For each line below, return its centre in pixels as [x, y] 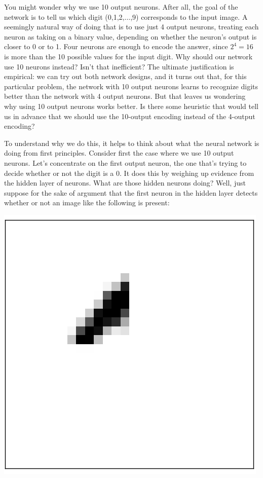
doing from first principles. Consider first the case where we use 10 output [119, 153]
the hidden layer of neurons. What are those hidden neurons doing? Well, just [125, 183]
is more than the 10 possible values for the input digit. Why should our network [128, 56]
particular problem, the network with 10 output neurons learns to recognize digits [131, 86]
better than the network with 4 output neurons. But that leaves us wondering [125, 96]
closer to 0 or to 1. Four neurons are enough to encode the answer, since [116, 46]
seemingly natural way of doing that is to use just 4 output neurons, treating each [131, 27]
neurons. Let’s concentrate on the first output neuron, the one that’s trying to [125, 162]
